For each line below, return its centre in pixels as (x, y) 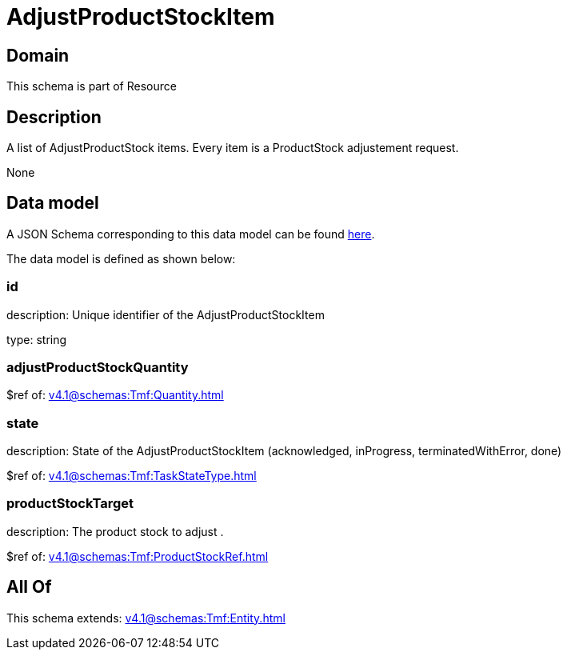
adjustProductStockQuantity (98, 367)
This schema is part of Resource (92, 86)
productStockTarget (70, 504)
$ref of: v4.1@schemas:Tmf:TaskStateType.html (132, 476)
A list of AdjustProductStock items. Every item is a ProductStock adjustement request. (233, 148)
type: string (37, 339)
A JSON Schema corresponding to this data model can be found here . (191, 234)
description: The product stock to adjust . (115, 531)
